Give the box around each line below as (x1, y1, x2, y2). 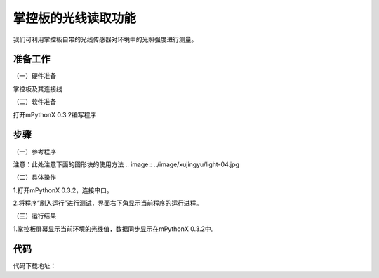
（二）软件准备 (13, 98, 56, 106)
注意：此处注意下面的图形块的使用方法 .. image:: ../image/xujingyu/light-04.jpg (13, 160, 240, 168)
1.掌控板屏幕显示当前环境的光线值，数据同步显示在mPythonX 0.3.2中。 (13, 225, 218, 233)
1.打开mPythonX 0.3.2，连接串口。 (13, 186, 114, 194)
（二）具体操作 (13, 173, 56, 182)
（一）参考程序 (13, 147, 56, 156)
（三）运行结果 (13, 211, 56, 220)
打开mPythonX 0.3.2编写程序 (13, 110, 97, 119)
